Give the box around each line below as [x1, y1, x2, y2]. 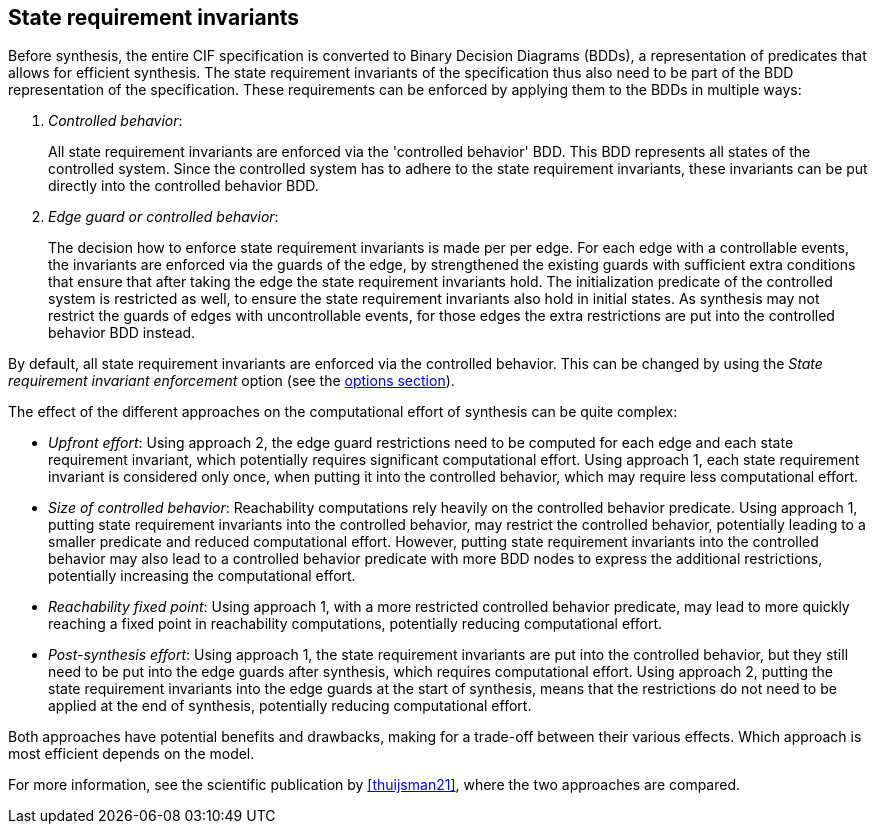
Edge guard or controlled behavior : [48, 208, 279, 226]
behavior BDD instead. [48, 324, 196, 342]
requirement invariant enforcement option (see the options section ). [8, 372, 455, 390]
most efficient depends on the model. [8, 745, 255, 763]
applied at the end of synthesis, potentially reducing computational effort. [48, 697, 532, 715]
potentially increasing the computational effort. [48, 567, 356, 585]
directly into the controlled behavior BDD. [48, 177, 319, 195]
